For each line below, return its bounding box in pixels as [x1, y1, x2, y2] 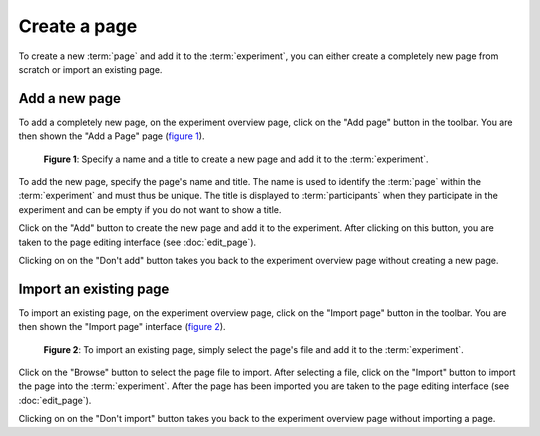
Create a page [18, 15, 138, 37]
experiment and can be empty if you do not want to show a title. [18, 203, 282, 215]
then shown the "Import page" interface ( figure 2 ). [18, 321, 226, 333]
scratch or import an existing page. [18, 63, 163, 75]
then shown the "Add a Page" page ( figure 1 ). [18, 130, 205, 142]
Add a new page [18, 90, 122, 107]
